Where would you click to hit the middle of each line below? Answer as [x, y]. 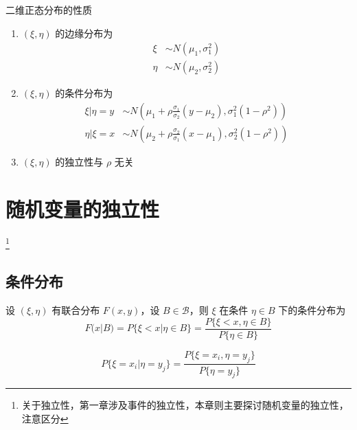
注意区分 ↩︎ [45, 418]
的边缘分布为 [84, 33]
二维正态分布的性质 [49, 10]
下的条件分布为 [312, 310]
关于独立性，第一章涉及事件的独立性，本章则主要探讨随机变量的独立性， [185, 405]
